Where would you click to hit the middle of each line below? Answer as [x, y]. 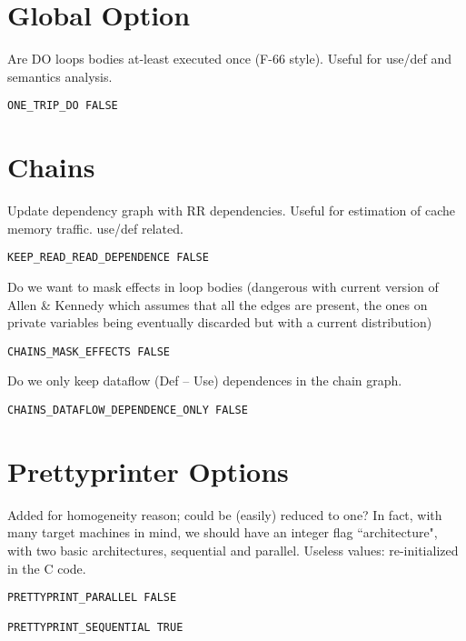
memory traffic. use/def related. [95, 228]
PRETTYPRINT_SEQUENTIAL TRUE [95, 628]
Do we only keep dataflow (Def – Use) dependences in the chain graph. [205, 381]
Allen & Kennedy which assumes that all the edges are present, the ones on [218, 304]
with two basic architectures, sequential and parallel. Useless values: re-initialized [233, 550]
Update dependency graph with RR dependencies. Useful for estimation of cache [232, 210]
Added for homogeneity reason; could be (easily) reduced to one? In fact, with [225, 514]
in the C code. [47, 568]
